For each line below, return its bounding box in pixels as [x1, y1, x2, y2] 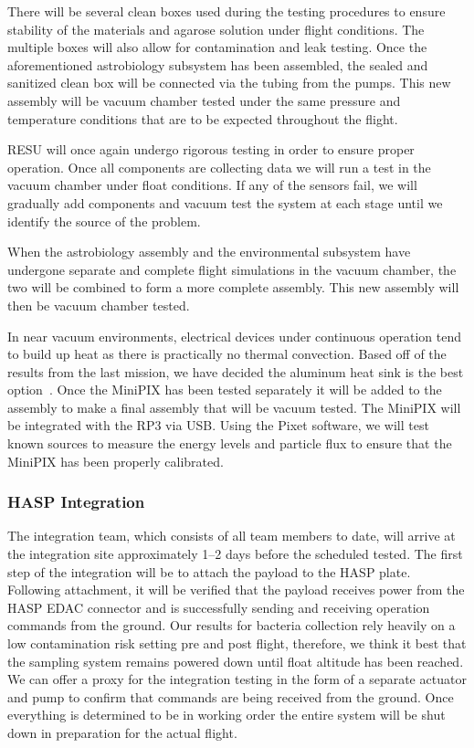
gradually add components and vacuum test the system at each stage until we [7, 193, 443, 212]
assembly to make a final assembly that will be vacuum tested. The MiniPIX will [7, 397, 461, 416]
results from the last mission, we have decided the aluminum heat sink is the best [7, 362, 464, 381]
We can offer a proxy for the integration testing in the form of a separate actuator [7, 669, 467, 689]
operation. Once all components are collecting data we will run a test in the [7, 157, 431, 176]
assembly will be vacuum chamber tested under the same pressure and [7, 90, 401, 110]
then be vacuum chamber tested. [7, 295, 190, 314]
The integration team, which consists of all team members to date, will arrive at [7, 526, 456, 545]
